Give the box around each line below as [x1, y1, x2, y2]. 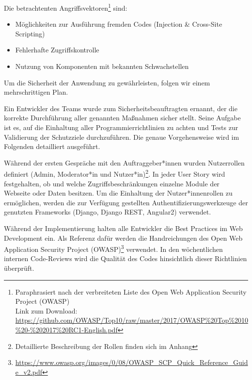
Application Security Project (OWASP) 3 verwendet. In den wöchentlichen [4, 243, 223, 254]
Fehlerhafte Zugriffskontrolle [15, 45, 99, 55]
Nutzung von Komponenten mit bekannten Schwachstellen [15, 61, 189, 71]
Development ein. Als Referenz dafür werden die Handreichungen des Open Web [4, 232, 243, 243]
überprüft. [4, 263, 34, 273]
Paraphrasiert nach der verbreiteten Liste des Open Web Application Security [15, 286, 247, 297]
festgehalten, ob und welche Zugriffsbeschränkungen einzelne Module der [4, 178, 220, 188]
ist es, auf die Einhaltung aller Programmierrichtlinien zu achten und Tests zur [4, 122, 238, 132]
